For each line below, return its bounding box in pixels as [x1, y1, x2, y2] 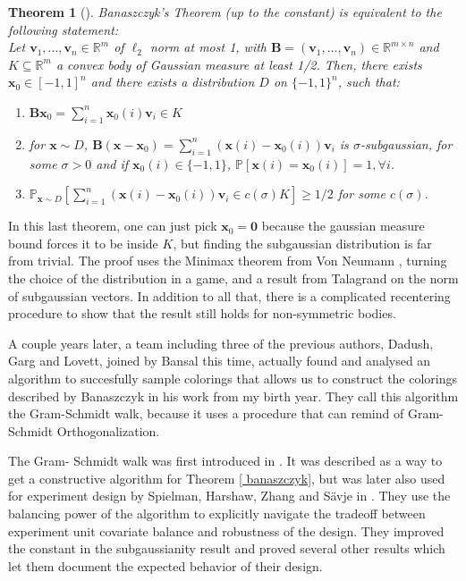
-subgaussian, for [360, 134, 453, 153]
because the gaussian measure [261, 216, 425, 235]
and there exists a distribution [90, 72, 255, 91]
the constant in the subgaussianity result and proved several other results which [8, 539, 445, 558]
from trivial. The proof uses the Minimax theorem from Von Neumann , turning [8, 251, 447, 270]
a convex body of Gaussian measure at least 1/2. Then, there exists [55, 55, 422, 73]
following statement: [8, 20, 119, 38]
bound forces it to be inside [8, 233, 158, 252]
